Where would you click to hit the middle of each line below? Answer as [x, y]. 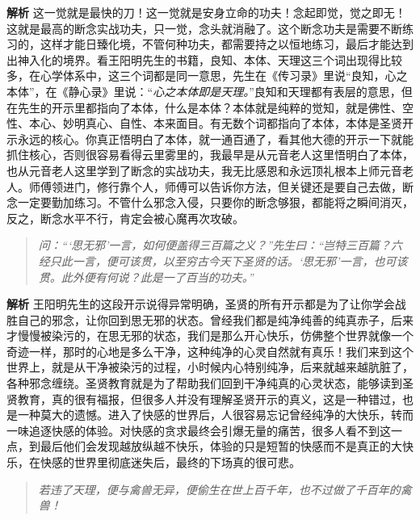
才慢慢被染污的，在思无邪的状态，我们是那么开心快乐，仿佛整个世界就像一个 [210, 335]
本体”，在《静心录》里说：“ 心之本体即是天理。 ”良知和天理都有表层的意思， [204, 91]
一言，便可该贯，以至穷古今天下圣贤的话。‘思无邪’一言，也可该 [240, 260]
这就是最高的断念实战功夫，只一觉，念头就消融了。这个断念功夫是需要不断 [204, 28]
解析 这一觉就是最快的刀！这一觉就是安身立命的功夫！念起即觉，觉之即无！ [206, 12]
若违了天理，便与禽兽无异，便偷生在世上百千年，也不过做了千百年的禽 [225, 489]
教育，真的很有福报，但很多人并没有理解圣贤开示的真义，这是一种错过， [210, 398]
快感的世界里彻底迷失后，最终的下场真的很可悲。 [170, 462]
